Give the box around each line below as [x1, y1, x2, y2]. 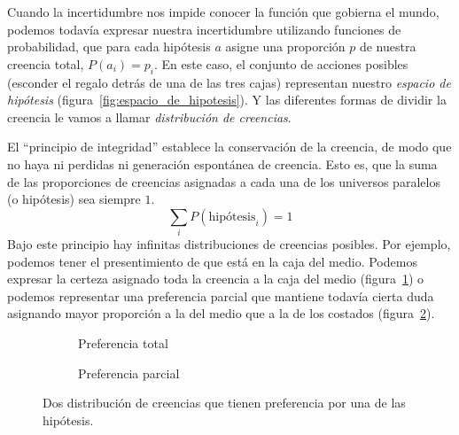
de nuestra [359, 37, 416, 56]
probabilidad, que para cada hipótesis [7, 37, 211, 56]
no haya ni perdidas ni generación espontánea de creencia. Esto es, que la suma [7, 154, 438, 173]
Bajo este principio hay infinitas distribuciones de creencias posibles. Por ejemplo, [7, 235, 451, 253]
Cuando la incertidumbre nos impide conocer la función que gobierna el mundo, [7, 3, 440, 20]
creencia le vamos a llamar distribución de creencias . [7, 107, 292, 126]
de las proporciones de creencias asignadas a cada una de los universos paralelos [7, 172, 440, 190]
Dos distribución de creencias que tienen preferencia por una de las [43, 393, 406, 412]
